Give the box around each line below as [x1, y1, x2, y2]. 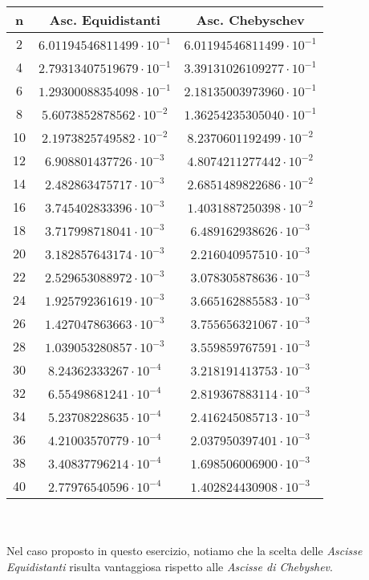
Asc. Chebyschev [196, 10, 305, 29]
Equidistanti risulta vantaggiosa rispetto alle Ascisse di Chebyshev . [6, 558, 333, 574]
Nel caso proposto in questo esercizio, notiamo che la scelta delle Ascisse [6, 542, 363, 559]
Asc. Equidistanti [49, 10, 160, 29]
